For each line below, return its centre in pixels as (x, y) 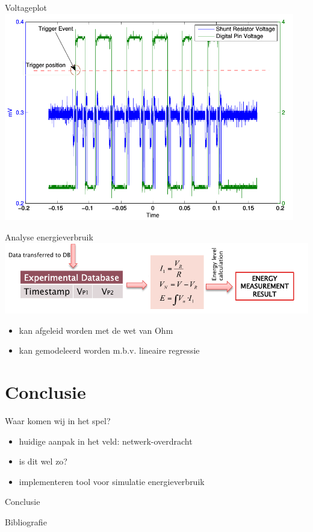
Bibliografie (26, 521)
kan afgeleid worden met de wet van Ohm (96, 330)
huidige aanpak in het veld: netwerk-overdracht (106, 441)
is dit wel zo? (43, 461)
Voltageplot (26, 7)
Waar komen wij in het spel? (58, 420)
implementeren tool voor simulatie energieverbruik (112, 481)
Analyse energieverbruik (49, 236)
